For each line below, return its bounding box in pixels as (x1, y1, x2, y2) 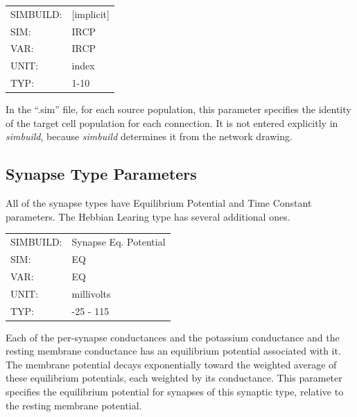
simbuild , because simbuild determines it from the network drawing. (6, 129, 293, 144)
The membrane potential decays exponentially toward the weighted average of (6, 357, 337, 371)
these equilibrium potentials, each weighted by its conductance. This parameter (6, 371, 342, 385)
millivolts (71, 286, 111, 300)
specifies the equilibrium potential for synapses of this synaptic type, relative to (6, 384, 344, 398)
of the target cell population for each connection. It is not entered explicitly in (6, 115, 338, 130)
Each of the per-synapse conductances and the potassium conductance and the (6, 330, 340, 344)
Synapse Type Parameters (6, 163, 197, 185)
